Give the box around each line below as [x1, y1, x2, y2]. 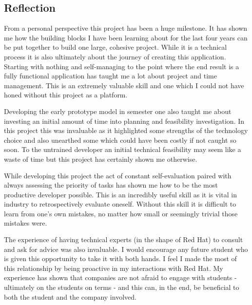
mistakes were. [4, 218, 47, 228]
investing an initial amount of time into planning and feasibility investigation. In [4, 115, 245, 126]
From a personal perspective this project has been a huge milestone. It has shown [4, 23, 248, 33]
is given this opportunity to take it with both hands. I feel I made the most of [4, 253, 237, 264]
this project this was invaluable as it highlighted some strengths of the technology [4, 125, 248, 135]
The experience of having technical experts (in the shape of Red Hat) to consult [4, 234, 243, 245]
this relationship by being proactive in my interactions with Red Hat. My [4, 263, 223, 273]
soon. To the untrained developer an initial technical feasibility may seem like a [4, 144, 241, 154]
